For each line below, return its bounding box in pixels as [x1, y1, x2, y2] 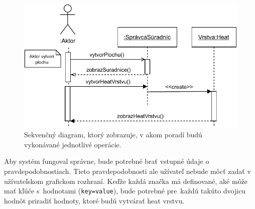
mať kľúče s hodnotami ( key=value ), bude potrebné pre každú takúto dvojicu [4, 185, 246, 196]
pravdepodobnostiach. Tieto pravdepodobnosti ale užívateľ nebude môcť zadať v [4, 166, 251, 176]
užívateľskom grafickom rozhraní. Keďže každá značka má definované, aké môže [4, 175, 248, 186]
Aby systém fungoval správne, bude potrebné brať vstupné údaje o [4, 156, 209, 166]
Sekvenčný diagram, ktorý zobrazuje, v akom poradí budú [24, 129, 202, 140]
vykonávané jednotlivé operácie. [24, 139, 121, 149]
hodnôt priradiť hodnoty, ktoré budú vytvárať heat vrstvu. [4, 195, 185, 205]
